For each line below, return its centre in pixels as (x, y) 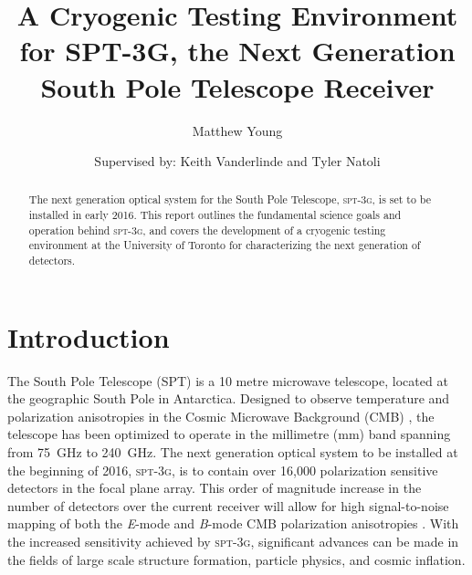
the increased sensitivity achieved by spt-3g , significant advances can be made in (233, 542)
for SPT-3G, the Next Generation (237, 51)
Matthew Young (237, 130)
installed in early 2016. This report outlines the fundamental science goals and (215, 215)
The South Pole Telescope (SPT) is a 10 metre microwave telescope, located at (228, 380)
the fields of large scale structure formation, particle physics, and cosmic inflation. (236, 559)
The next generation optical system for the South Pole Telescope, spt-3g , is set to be (230, 199)
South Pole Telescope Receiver (237, 86)
